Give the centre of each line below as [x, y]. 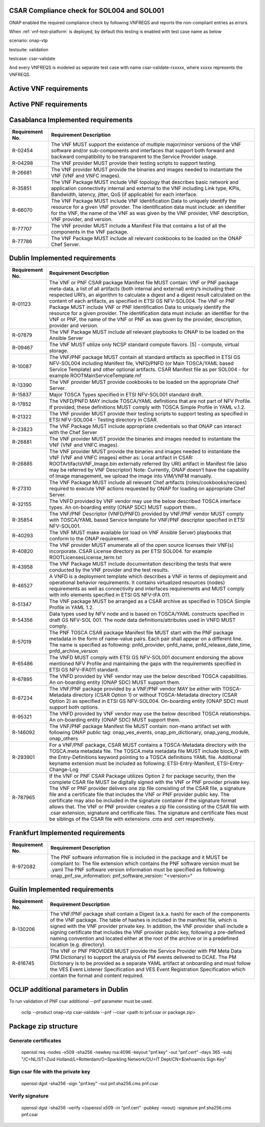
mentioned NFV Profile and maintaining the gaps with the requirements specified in [145, 664]
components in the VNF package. [90, 232]
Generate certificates [35, 1041]
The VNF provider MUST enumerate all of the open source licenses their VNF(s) [142, 545]
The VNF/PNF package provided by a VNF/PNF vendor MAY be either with [135, 689]
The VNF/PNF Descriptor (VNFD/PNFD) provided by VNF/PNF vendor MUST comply [146, 514]
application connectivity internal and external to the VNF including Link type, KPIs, [146, 188]
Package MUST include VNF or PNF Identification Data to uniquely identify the [140, 307]
